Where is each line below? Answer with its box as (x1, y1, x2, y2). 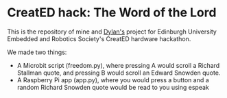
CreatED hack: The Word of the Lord (7, 5, 217, 21)
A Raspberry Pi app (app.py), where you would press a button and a (16, 75, 209, 84)
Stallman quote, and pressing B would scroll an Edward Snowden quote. (16, 69, 221, 77)
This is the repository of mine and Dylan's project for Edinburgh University (7, 27, 217, 36)
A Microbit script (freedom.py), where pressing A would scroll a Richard (16, 61, 220, 69)
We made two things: (7, 48, 67, 56)
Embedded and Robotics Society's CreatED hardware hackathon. (7, 34, 191, 42)
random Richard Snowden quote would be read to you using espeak (16, 83, 209, 91)
